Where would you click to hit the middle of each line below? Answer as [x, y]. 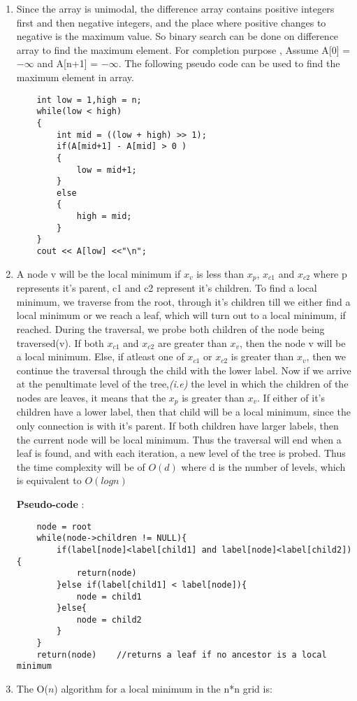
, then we [326, 356]
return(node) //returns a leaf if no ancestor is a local [182, 654]
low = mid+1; [107, 170]
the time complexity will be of [81, 466]
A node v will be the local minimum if [99, 273]
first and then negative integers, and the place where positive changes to [171, 22]
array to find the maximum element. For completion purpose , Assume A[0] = [183, 49]
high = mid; [104, 217]
